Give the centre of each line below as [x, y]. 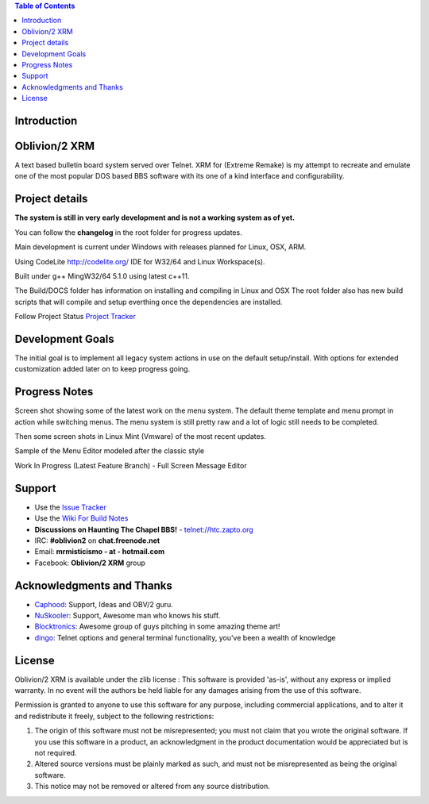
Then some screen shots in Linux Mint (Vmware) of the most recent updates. [140, 437]
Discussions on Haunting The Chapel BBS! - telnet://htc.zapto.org [144, 529]
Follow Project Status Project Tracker [75, 317]
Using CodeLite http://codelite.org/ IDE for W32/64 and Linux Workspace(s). [140, 261]
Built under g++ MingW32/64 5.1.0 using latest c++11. [102, 276]
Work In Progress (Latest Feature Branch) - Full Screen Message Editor [131, 465]
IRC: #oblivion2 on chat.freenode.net [97, 540]
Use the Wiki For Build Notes [81, 518]
